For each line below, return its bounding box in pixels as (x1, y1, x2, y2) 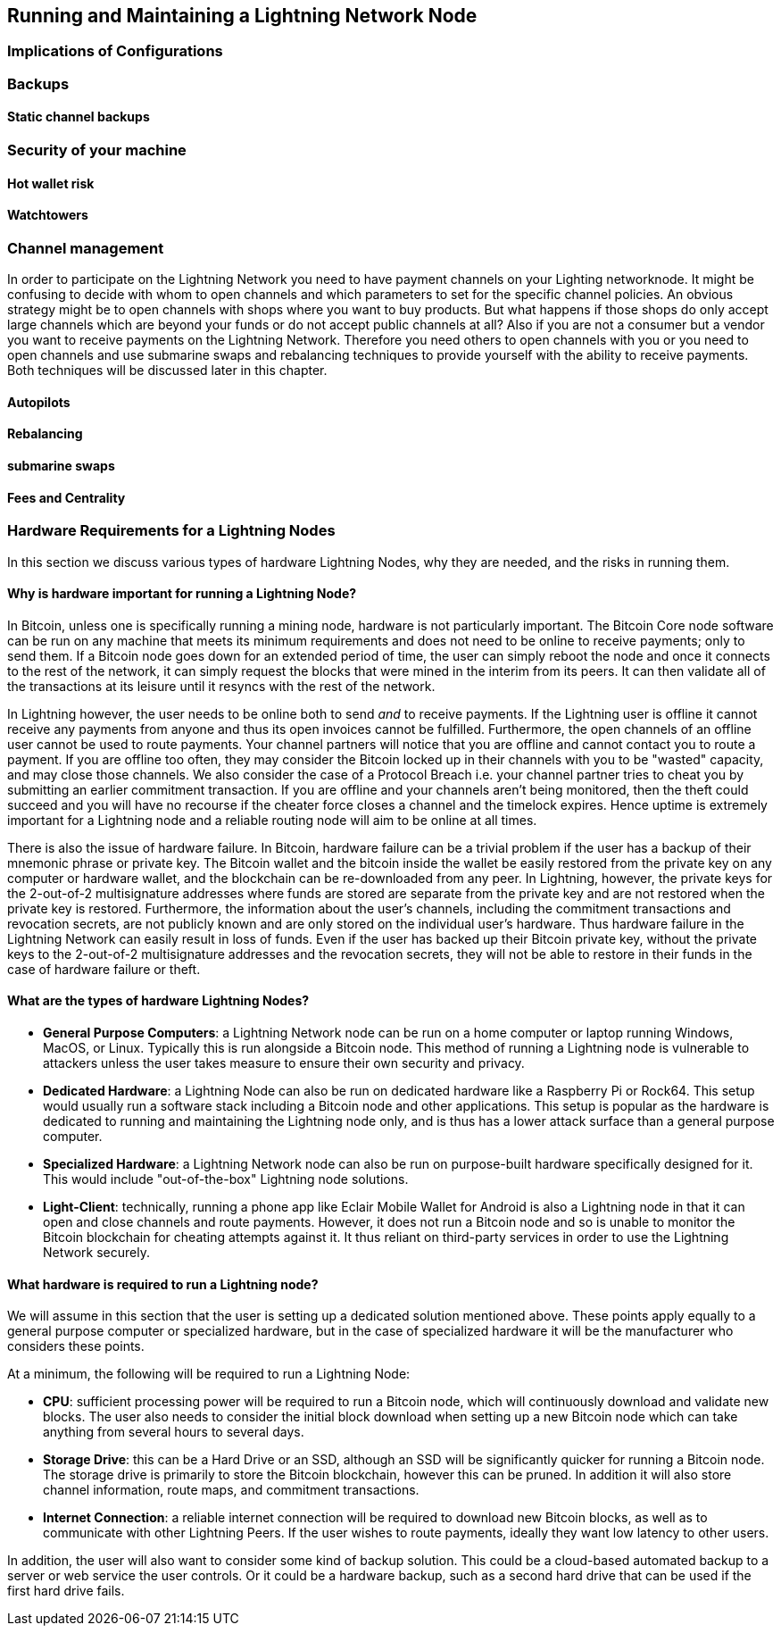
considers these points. (7, 1338, 145, 1354)
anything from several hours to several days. (43, 1424, 304, 1440)
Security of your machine (7, 141, 187, 160)
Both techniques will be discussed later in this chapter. (7, 362, 328, 379)
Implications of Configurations (7, 42, 223, 61)
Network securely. (43, 1245, 150, 1261)
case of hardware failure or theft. (7, 961, 201, 977)
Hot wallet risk (7, 175, 95, 191)
